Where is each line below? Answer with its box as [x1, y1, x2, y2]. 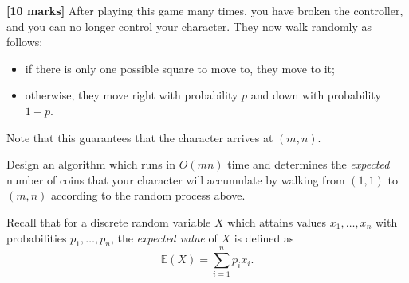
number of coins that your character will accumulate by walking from [6, 171, 345, 188]
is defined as [234, 229, 294, 246]
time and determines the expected [227, 156, 390, 173]
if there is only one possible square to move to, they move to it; [25, 60, 335, 76]
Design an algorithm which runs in [6, 156, 176, 173]
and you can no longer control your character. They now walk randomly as [6, 17, 372, 34]
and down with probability [250, 87, 381, 103]
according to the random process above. [51, 187, 246, 204]
